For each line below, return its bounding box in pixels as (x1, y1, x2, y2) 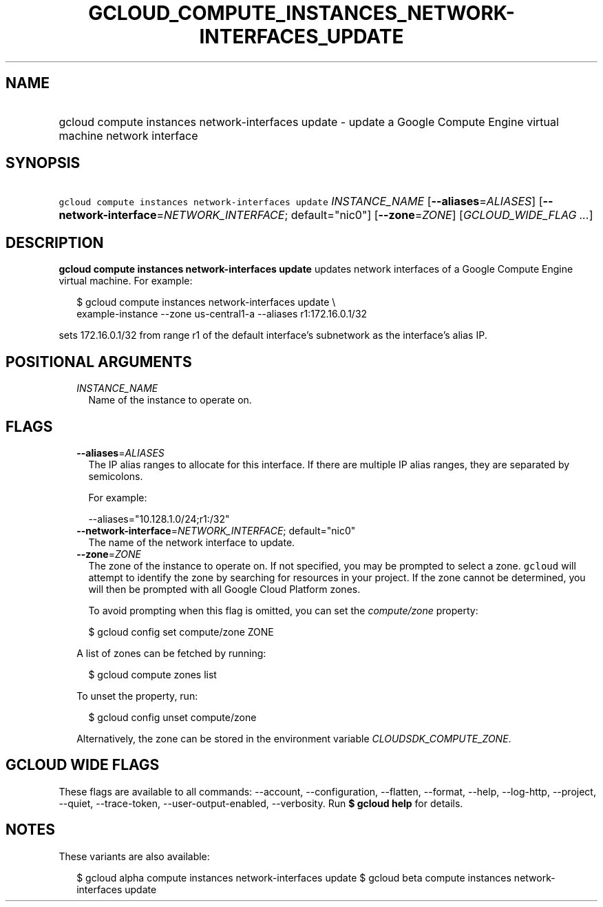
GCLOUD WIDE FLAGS (6, 756, 160, 774)
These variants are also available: (59, 850, 210, 862)
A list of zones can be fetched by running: (76, 647, 266, 659)
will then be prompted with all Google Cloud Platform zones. (88, 583, 361, 595)
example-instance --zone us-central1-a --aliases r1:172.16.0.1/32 (76, 308, 368, 320)
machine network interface (59, 128, 198, 143)
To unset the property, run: (76, 689, 198, 702)
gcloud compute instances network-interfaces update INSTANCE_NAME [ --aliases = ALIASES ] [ (59, 194, 543, 209)
